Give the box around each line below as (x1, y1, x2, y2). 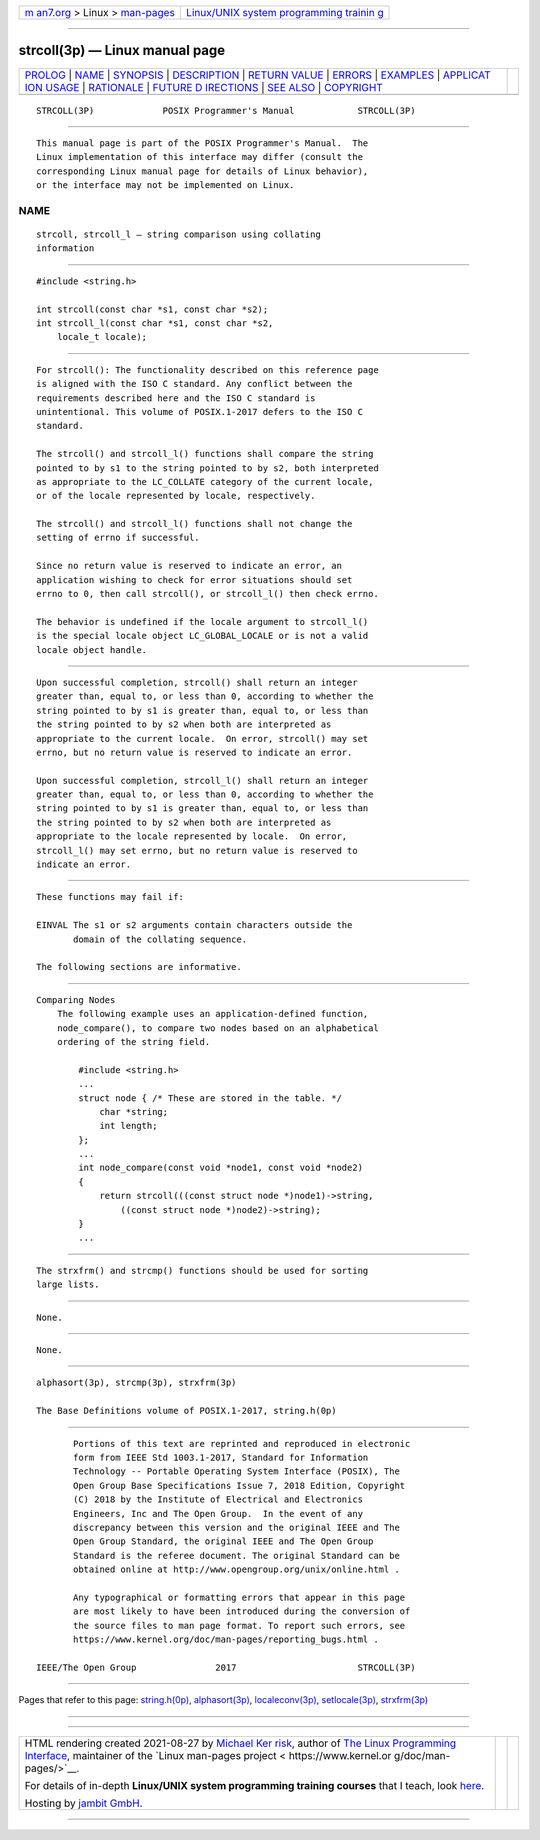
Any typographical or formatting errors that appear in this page (73, 1591, 406, 1603)
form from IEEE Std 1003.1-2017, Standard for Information (73, 1451, 369, 1463)
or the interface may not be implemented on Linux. (36, 180, 295, 191)
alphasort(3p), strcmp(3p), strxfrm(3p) (36, 1377, 237, 1389)
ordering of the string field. (56, 1036, 211, 1047)
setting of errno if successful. (36, 532, 200, 544)
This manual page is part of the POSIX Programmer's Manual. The (36, 137, 369, 149)
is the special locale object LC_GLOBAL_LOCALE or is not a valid (36, 630, 369, 642)
